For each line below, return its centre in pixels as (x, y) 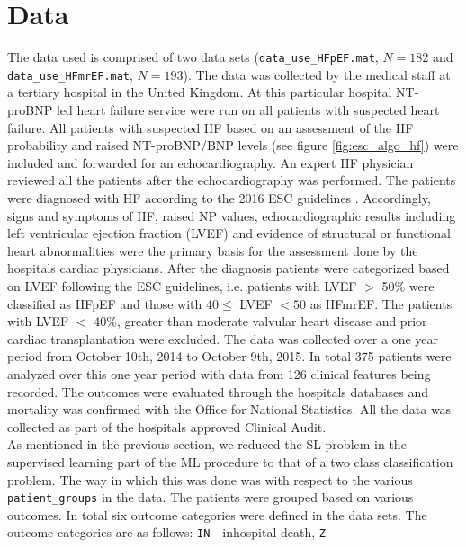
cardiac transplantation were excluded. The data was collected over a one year (223, 338)
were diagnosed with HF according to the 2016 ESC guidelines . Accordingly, (219, 198)
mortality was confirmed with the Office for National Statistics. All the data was (229, 409)
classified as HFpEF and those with (105, 303)
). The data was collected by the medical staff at (317, 74)
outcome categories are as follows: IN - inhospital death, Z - (171, 532)
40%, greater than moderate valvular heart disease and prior (260, 321)
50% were (408, 285)
